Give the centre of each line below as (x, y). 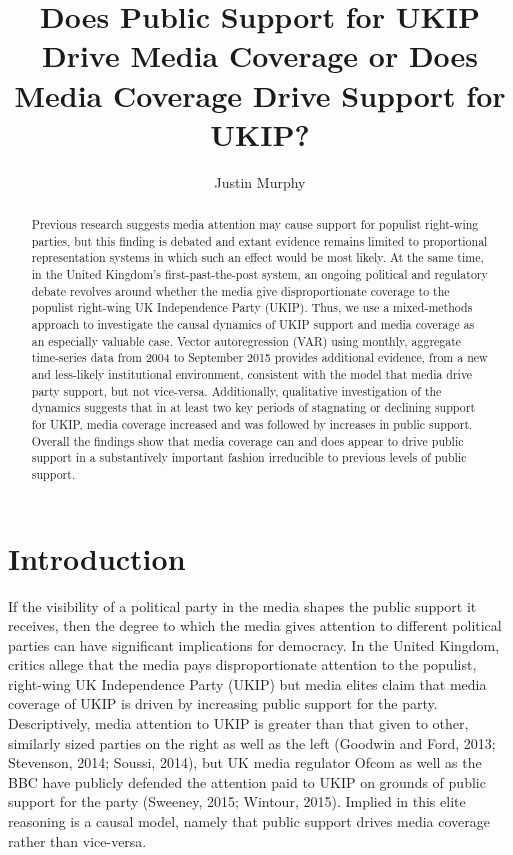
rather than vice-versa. (77, 840)
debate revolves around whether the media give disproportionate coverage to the (240, 290)
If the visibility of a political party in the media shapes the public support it (242, 605)
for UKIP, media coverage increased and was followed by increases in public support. (252, 423)
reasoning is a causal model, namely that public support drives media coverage (249, 821)
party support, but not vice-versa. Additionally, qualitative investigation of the (236, 390)
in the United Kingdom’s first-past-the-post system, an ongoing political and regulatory (259, 274)
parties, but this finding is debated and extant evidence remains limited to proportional (259, 240)
